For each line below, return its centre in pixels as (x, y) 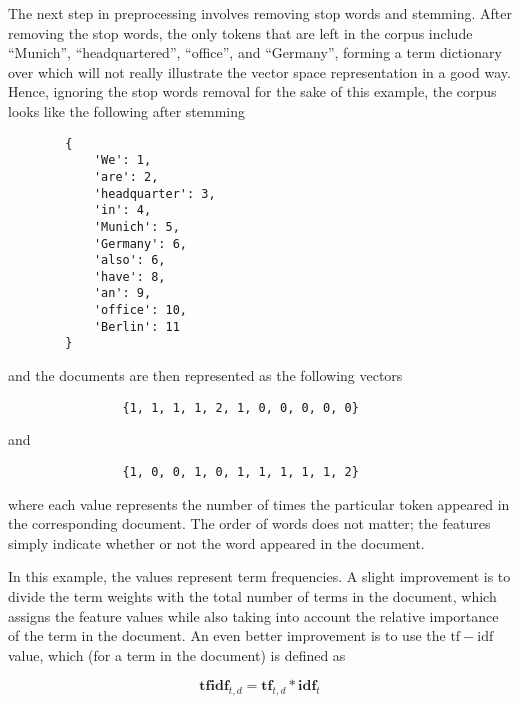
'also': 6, (129, 260)
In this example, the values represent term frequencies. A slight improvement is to (259, 576)
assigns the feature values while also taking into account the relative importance (253, 615)
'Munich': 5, (136, 226)
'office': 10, (140, 310)
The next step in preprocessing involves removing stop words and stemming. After (260, 13)
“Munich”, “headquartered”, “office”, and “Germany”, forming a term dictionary (255, 52)
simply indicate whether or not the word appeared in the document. (216, 542)
